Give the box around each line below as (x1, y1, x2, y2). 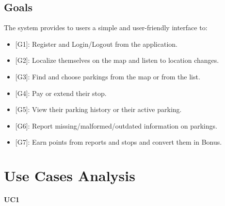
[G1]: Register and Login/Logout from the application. (15, 38, 177, 49)
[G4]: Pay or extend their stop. (15, 88, 107, 98)
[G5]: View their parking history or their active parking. (15, 104, 182, 114)
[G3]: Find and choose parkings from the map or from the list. (15, 71, 200, 81)
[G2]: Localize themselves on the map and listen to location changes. (15, 55, 219, 65)
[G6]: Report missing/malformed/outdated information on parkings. (15, 120, 217, 131)
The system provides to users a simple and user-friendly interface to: (4, 22, 208, 33)
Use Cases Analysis (4, 166, 135, 186)
